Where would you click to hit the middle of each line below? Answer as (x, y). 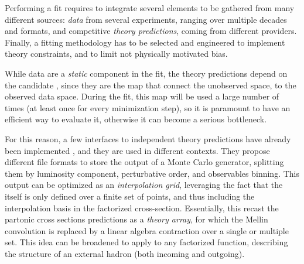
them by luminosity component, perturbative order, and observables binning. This (152, 173)
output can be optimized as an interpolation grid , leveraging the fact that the (144, 185)
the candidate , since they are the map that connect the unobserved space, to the (151, 85)
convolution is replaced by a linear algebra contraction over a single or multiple (147, 230)
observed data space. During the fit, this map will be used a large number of (142, 96)
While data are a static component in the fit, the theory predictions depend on (146, 73)
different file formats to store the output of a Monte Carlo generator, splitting (144, 162)
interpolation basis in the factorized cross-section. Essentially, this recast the (142, 208)
